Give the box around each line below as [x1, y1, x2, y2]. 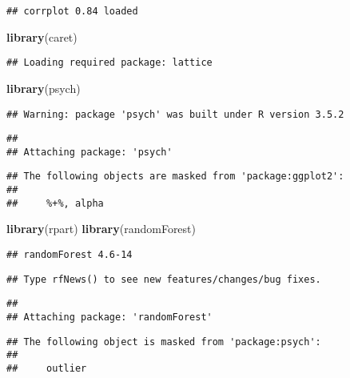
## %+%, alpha [6, 197, 104, 209]
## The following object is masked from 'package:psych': [6, 336, 321, 348]
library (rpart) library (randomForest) [6, 220, 196, 237]
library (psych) [6, 79, 81, 96]
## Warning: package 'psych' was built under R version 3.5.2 [6, 108, 344, 120]
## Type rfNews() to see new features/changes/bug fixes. [6, 273, 321, 285]
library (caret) [6, 28, 78, 45]
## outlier [6, 362, 87, 374]
